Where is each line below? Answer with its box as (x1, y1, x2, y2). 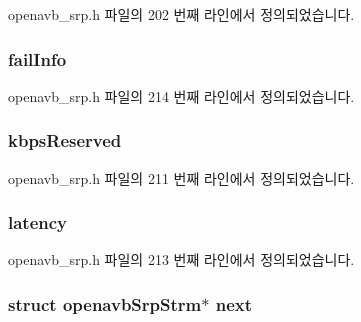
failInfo (8, 46, 67, 71)
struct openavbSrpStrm (8, 291, 202, 316)
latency (8, 210, 68, 235)
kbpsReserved (8, 128, 122, 153)
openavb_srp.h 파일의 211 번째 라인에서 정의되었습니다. (8, 167, 355, 188)
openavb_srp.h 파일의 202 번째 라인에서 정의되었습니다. (8, 4, 355, 24)
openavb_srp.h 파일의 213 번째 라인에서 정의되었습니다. (8, 249, 355, 270)
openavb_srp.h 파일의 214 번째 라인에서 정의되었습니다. (8, 85, 355, 106)
